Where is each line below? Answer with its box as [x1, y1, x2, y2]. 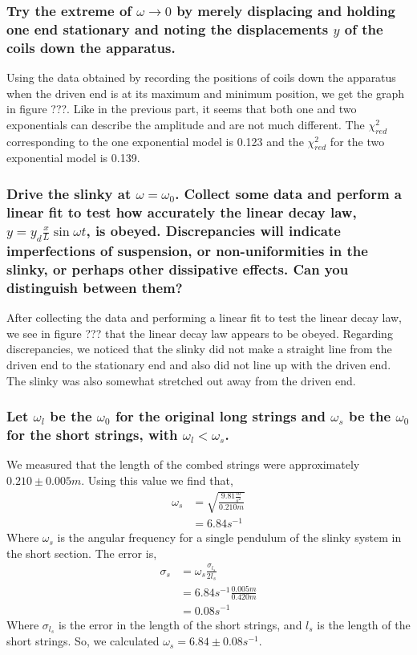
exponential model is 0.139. [6, 149, 140, 166]
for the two [330, 132, 385, 149]
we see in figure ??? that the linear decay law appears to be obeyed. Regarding [6, 324, 393, 341]
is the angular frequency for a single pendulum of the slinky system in [57, 529, 402, 546]
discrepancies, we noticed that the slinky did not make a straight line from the [6, 340, 392, 357]
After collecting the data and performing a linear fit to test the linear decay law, [6, 309, 402, 326]
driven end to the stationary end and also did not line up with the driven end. [6, 356, 391, 372]
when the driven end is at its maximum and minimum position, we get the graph [6, 84, 405, 101]
